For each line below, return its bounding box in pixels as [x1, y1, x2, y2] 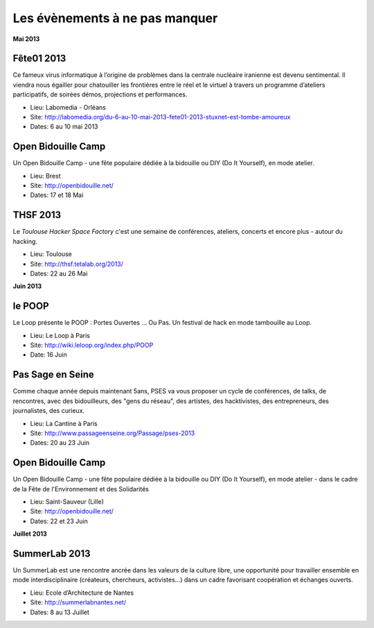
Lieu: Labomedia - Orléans [30, 103, 107, 111]
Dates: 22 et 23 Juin [30, 517, 88, 525]
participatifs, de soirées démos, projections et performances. [12, 90, 188, 99]
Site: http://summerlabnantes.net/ [30, 598, 127, 606]
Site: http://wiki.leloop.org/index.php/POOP [30, 341, 154, 350]
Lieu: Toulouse [30, 250, 72, 258]
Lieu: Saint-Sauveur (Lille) [30, 497, 104, 506]
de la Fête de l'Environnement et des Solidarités [12, 484, 149, 493]
